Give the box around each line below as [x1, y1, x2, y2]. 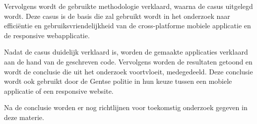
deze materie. [4, 112, 44, 122]
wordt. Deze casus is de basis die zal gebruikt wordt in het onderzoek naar [4, 10, 230, 21]
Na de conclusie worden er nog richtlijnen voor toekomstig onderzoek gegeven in [4, 102, 248, 113]
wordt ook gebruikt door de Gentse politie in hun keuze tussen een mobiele [4, 76, 232, 86]
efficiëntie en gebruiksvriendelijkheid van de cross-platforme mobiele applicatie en [4, 20, 251, 31]
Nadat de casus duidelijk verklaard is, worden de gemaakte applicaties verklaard [4, 47, 248, 57]
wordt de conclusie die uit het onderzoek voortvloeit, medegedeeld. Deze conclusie [4, 66, 253, 76]
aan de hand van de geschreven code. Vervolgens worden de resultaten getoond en [4, 56, 253, 66]
